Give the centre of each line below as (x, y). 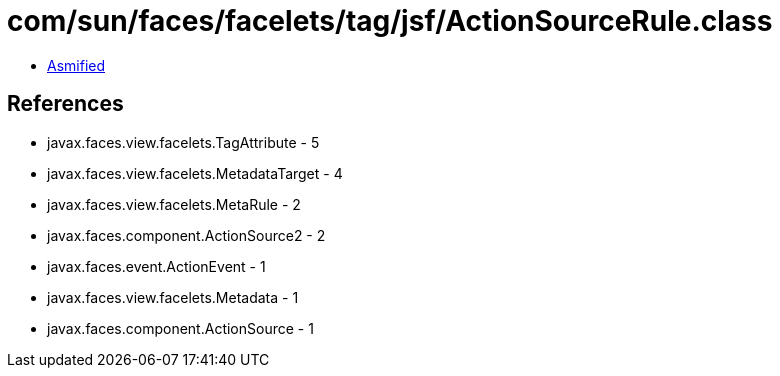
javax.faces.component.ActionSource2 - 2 (186, 235)
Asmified (76, 65)
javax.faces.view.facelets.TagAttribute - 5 (183, 142)
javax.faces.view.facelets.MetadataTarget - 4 (195, 173)
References (65, 104)
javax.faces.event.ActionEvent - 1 (156, 266)
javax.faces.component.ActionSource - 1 (180, 328)
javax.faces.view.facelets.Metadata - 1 (173, 297)
